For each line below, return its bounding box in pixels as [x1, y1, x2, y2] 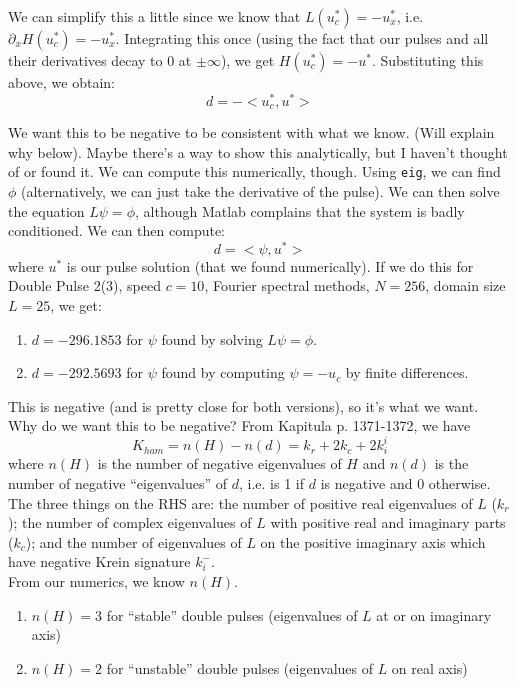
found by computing [161, 362, 285, 383]
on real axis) [391, 657, 468, 678]
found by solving [161, 328, 263, 349]
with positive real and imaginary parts [270, 512, 506, 533]
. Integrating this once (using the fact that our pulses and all [115, 28, 489, 48]
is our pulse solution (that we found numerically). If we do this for [66, 255, 474, 276]
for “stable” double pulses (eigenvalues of [106, 604, 358, 625]
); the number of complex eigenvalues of [8, 512, 252, 533]
